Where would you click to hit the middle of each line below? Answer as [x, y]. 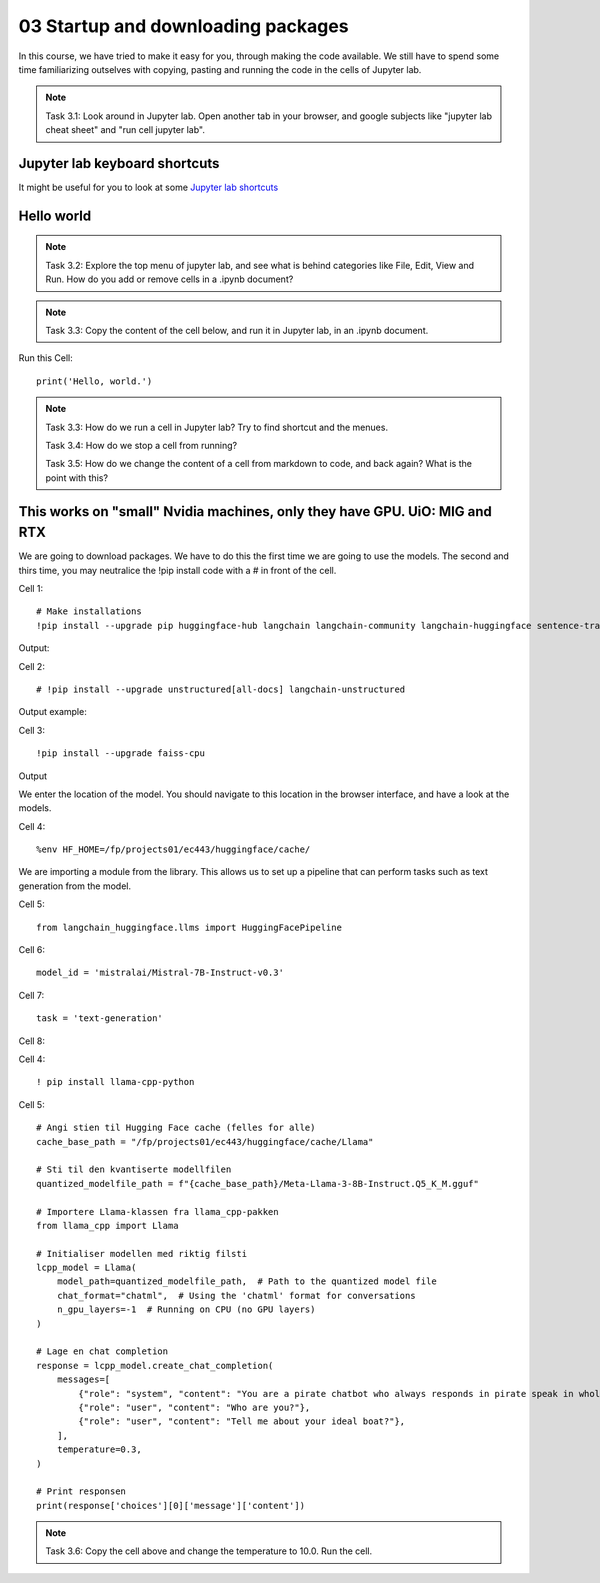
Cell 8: [31, 1041]
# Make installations [89, 611]
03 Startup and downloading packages [183, 26]
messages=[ [83, 1379]
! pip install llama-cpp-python [115, 1082]
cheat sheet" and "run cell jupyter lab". [125, 130]
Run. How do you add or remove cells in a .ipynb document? [169, 279]
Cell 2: [31, 666]
